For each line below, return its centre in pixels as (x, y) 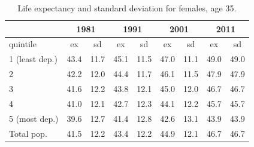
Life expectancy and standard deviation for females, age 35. (127, 8)
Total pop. (28, 133)
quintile (23, 44)
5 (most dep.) (34, 118)
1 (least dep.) (33, 59)
